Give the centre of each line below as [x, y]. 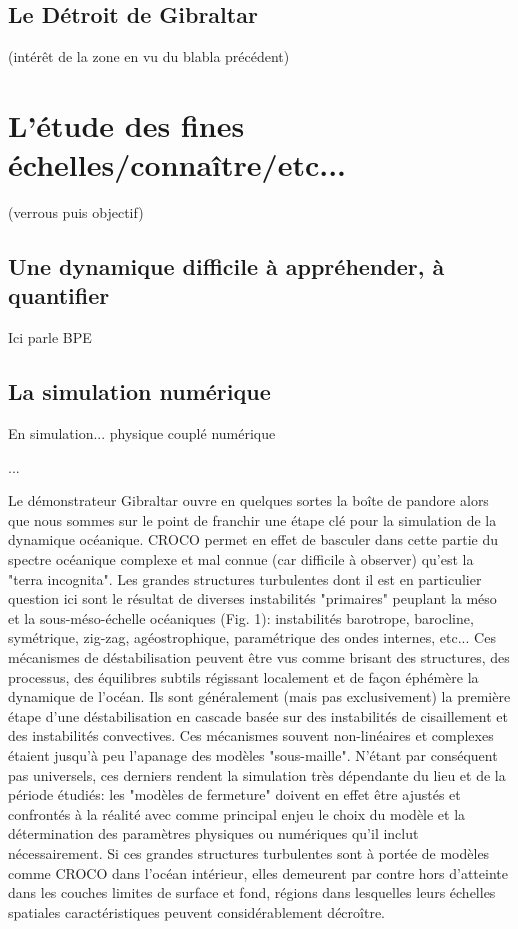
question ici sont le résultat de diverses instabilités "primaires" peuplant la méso [252, 598]
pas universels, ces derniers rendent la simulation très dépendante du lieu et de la [257, 774]
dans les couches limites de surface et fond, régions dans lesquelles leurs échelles [252, 892]
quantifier [59, 295]
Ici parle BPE [50, 337]
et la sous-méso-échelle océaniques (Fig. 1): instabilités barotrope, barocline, [241, 617]
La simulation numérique [139, 391]
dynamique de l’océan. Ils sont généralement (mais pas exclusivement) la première [259, 696]
